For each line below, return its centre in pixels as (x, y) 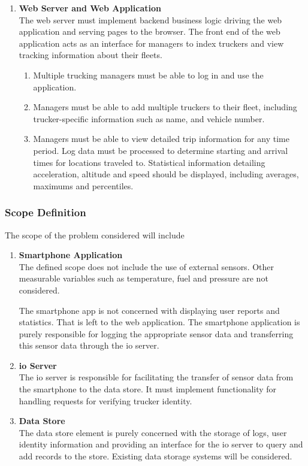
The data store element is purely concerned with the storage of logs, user (153, 432)
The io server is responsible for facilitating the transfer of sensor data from (156, 377)
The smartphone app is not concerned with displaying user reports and (149, 310)
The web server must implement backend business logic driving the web (150, 19)
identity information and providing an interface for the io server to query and (161, 444)
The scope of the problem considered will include (95, 234)
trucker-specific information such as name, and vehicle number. (149, 118)
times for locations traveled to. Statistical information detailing (149, 162)
